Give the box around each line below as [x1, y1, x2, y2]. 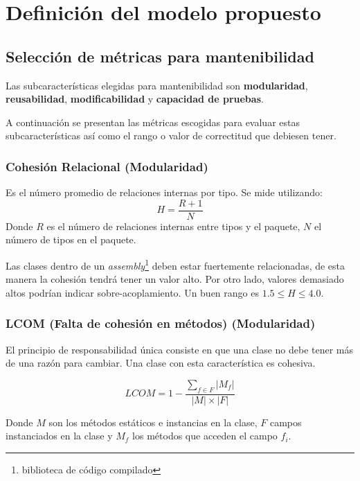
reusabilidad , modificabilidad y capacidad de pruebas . [6, 91, 264, 106]
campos [269, 414, 302, 429]
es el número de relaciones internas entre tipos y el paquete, [46, 218, 300, 233]
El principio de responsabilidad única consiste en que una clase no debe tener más [6, 342, 354, 356]
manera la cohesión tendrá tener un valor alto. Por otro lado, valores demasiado [6, 272, 344, 286]
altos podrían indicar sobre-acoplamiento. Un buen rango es [6, 285, 259, 299]
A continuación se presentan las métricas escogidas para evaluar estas [6, 114, 300, 129]
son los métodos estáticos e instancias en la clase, [48, 414, 258, 429]
